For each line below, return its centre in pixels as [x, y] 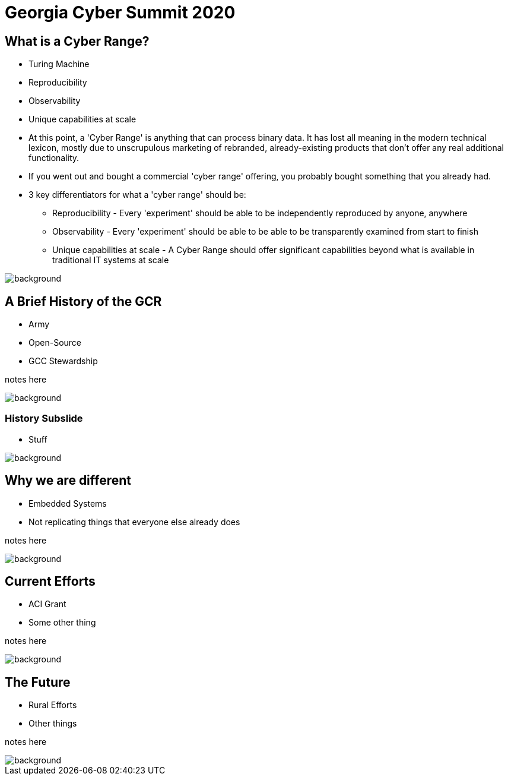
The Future [38, 682]
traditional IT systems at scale [111, 260]
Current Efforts [50, 582]
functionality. [54, 158]
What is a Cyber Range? [77, 41]
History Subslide [44, 419]
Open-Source [55, 343]
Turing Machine [59, 64]
